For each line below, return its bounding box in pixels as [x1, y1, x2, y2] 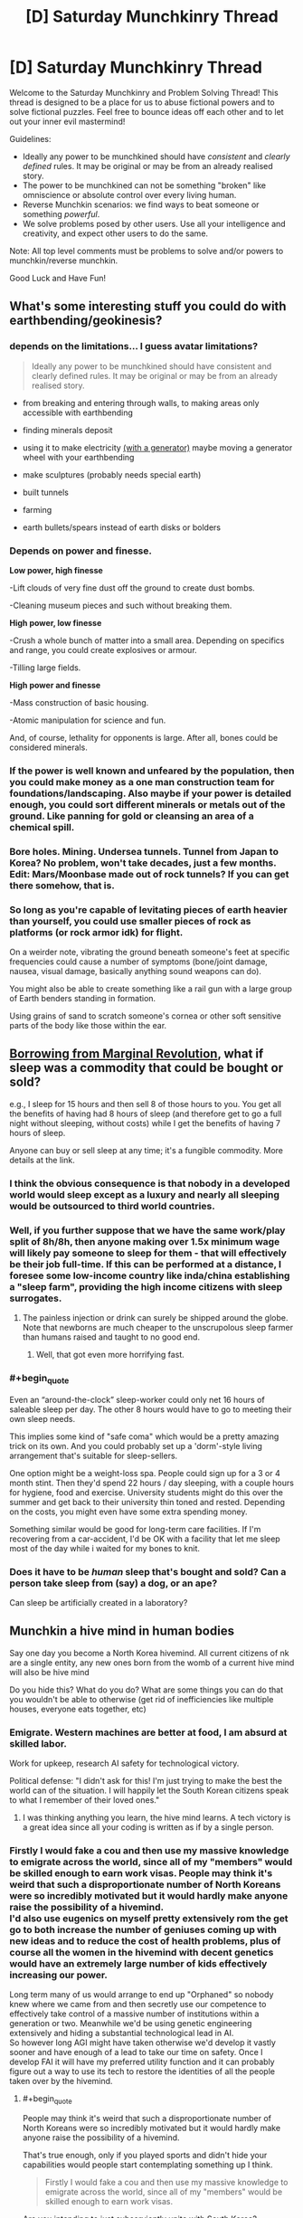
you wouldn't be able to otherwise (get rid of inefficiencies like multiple [9, 1693, 274, 1704]
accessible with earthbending [22, 407, 134, 418]
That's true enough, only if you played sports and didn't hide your [22, 2150, 268, 2161]
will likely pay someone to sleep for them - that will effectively [9, 1246, 288, 1259]
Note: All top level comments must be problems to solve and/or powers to [9, 245, 284, 256]
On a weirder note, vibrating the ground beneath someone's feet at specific [9, 947, 290, 958]
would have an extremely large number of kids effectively [9, 1957, 268, 1969]
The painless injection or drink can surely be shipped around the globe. [22, 1313, 289, 1323]
